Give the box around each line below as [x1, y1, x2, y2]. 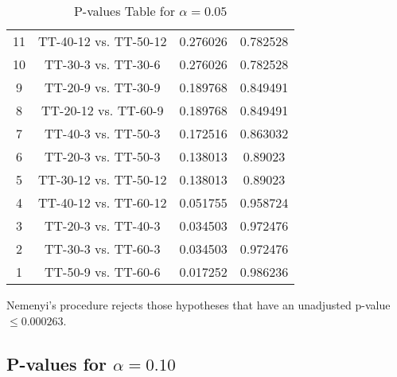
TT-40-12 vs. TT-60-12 [38, 193, 167, 212]
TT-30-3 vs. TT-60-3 [45, 239, 161, 258]
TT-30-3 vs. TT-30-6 [45, 55, 161, 73]
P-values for [6, 351, 107, 375]
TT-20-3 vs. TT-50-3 [45, 147, 161, 165]
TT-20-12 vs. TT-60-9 [41, 101, 164, 119]
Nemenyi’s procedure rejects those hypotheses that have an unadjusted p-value [6, 297, 391, 313]
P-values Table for [73, 2, 175, 20]
